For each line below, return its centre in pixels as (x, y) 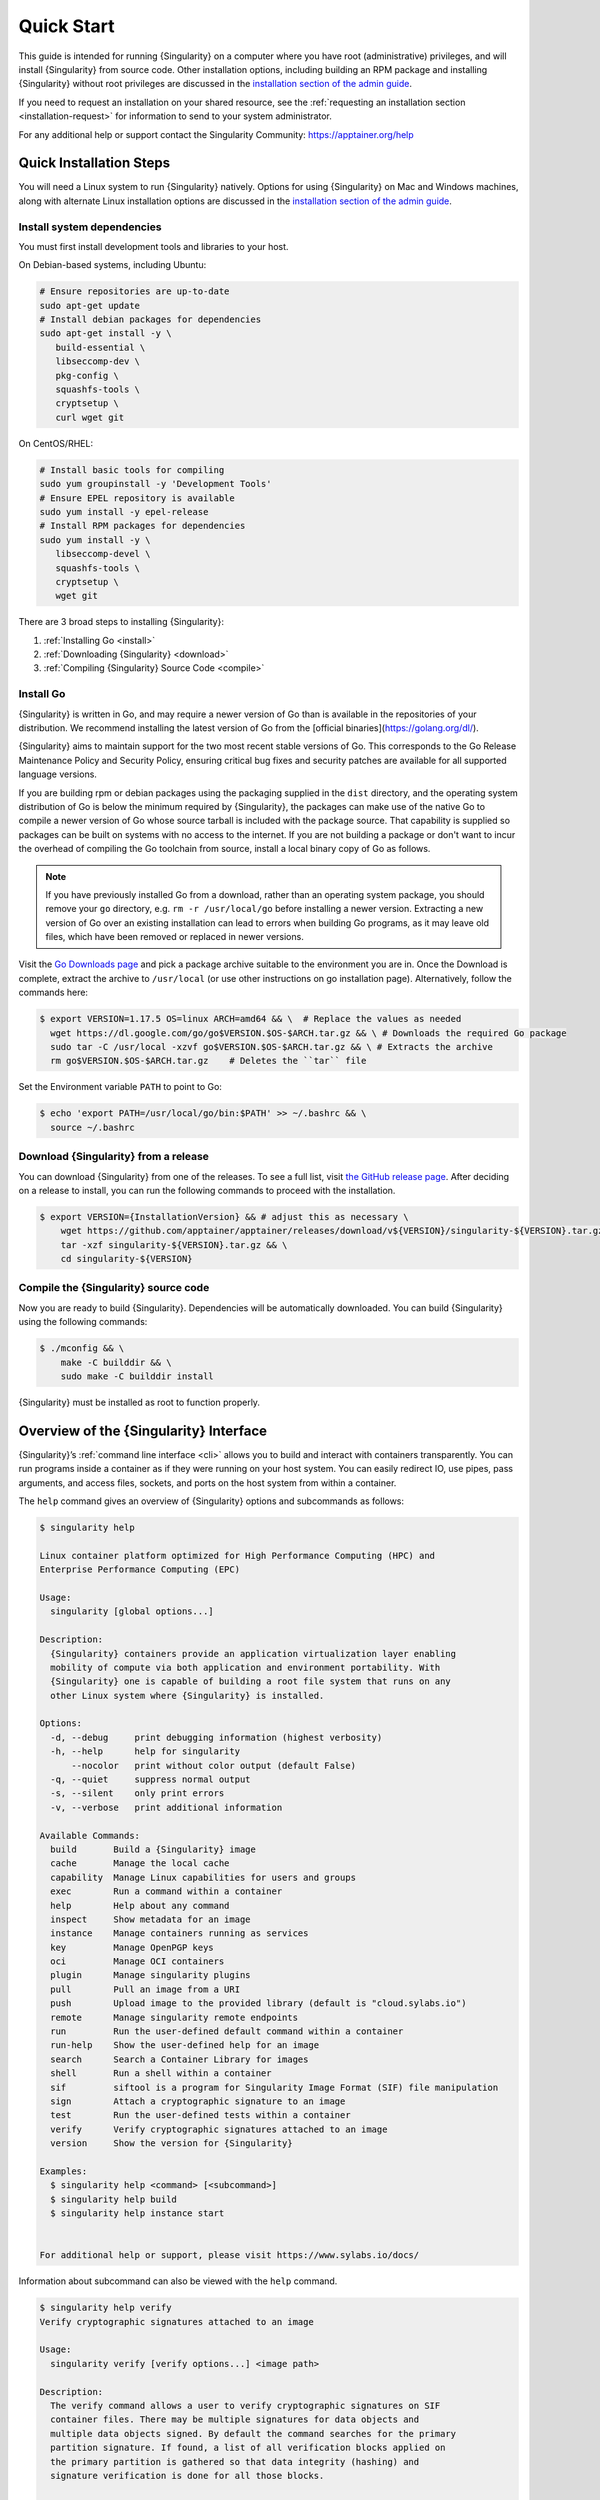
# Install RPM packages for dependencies (142, 526)
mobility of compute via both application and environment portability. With (245, 1667)
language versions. (57, 774)
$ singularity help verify (105, 2308)
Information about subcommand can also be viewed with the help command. (178, 2281)
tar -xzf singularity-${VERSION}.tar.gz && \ (174, 1244)
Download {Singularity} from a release (114, 1157)
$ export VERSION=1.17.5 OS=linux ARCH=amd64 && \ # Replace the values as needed (250, 1019)
